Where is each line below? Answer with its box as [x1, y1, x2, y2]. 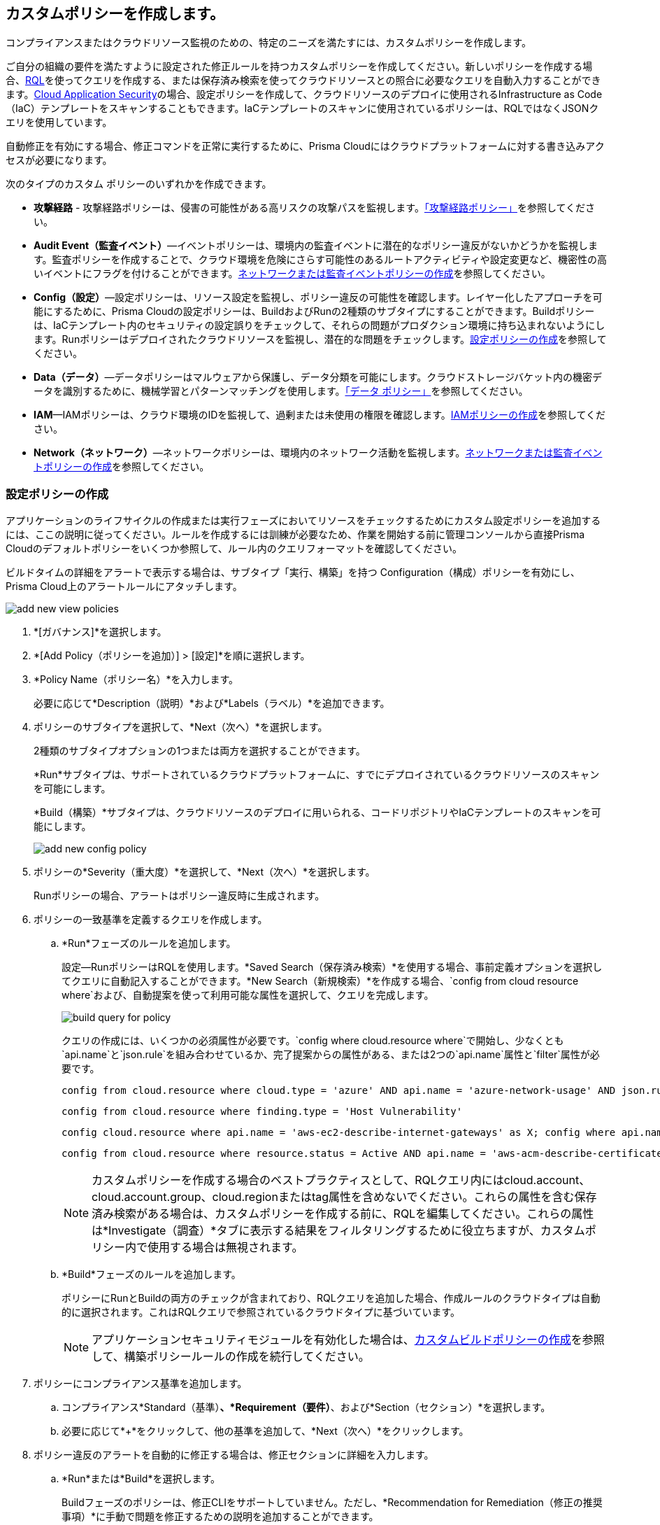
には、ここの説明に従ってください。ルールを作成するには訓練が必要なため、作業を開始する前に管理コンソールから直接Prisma [6, 528, 585, 541]
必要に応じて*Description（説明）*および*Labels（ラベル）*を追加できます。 [34, 697, 390, 710]
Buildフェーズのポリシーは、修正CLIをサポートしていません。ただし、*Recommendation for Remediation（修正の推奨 [62, 1496, 603, 1509]
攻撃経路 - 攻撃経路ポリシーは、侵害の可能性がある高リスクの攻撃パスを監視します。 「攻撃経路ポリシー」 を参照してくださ [34, 202, 596, 214]
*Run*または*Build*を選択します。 [62, 1473, 221, 1485]
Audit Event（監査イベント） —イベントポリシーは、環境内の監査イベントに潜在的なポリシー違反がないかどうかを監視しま [34, 239, 598, 252]
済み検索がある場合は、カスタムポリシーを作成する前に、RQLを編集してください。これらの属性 [92, 1207, 594, 1221]
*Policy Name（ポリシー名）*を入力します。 [34, 673, 239, 686]
